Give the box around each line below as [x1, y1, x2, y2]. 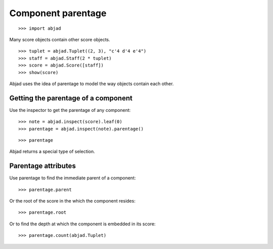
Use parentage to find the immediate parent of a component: [9, 175, 136, 181]
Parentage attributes [9, 162, 76, 170]
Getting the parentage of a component [9, 94, 132, 102]
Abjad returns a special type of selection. [9, 149, 96, 155]
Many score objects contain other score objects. [9, 36, 111, 42]
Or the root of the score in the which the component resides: [9, 198, 136, 204]
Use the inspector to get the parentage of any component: [9, 107, 131, 113]
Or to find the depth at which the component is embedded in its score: [9, 221, 156, 227]
